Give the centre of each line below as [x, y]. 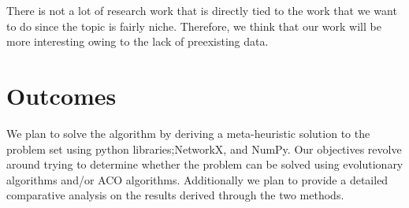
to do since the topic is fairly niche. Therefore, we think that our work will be [194, 26]
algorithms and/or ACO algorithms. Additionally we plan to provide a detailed [197, 179]
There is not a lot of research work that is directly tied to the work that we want [202, 10]
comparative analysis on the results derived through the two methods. [175, 195]
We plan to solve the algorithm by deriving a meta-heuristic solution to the [188, 133]
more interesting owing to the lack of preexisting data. [138, 41]
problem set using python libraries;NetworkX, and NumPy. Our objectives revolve [204, 149]
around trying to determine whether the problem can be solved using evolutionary [205, 164]
